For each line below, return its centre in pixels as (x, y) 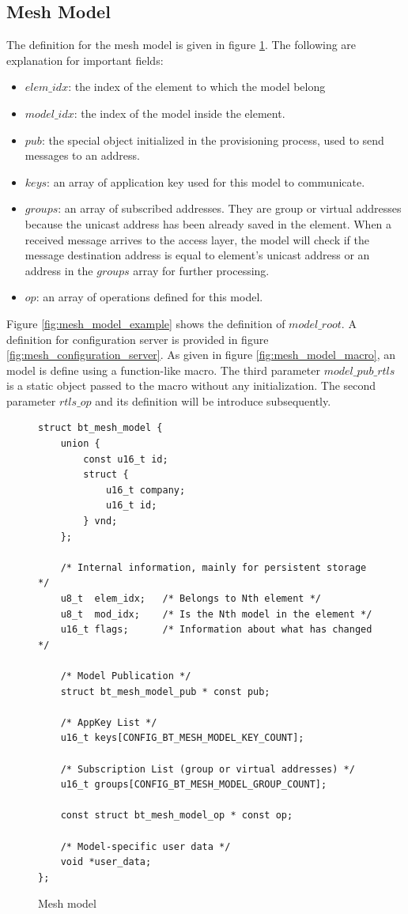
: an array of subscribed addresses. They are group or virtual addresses (230, 208)
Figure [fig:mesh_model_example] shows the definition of (146, 323)
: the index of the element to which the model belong (197, 87)
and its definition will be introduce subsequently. (213, 400)
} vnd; (100, 521)
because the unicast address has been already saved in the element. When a (208, 223)
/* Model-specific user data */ (145, 846)
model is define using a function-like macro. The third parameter (163, 370)
